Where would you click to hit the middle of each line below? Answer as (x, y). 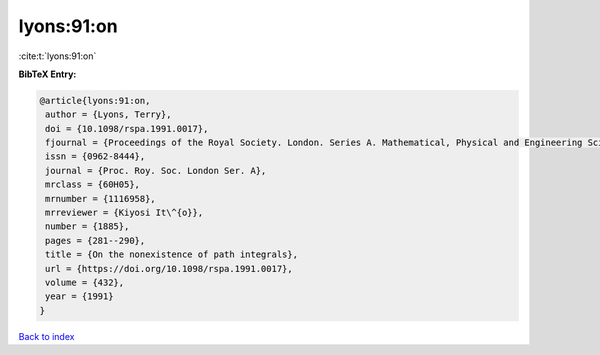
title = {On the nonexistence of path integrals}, (172, 254)
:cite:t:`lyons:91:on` (57, 56)
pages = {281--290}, (95, 240)
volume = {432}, (85, 282)
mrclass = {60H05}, (92, 184)
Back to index (46, 336)
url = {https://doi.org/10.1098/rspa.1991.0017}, (169, 268)
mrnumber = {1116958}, (101, 198)
